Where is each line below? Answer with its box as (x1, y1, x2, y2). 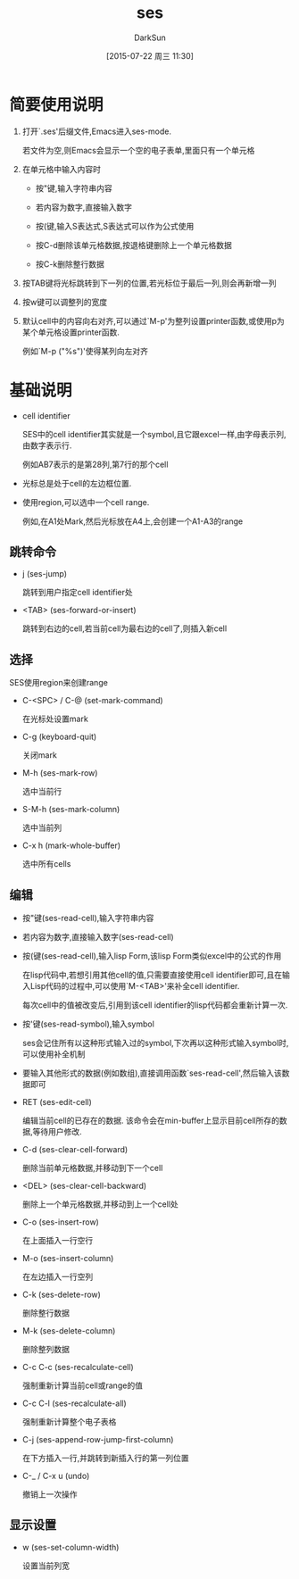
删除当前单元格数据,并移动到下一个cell (21, 1163, 163, 1174)
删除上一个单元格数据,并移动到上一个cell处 (21, 1199, 179, 1209)
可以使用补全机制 (21, 1049, 86, 1060)
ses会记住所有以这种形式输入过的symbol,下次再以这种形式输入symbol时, (21, 1038, 289, 1049)
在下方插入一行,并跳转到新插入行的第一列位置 (21, 1453, 189, 1464)
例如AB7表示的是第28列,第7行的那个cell (21, 459, 169, 470)
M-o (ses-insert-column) (21, 1253, 114, 1264)
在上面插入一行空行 (21, 1235, 94, 1246)
